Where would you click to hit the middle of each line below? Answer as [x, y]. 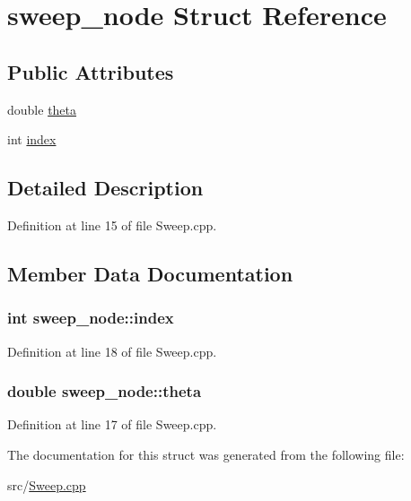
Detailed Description [105, 188]
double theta [42, 109]
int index [32, 139]
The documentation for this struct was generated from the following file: [206, 454]
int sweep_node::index [91, 318]
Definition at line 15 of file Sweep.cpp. [112, 225]
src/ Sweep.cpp [47, 484]
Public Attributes [91, 71]
